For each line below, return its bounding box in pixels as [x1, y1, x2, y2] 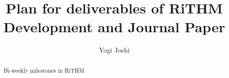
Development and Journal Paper [3, 17, 225, 37]
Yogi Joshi [99, 45, 130, 55]
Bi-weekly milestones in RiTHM [3, 66, 85, 74]
